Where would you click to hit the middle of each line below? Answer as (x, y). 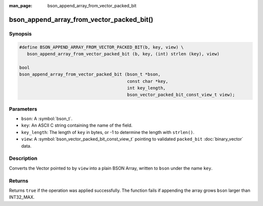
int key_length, (146, 88)
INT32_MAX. (22, 197)
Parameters (23, 109)
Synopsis (20, 34)
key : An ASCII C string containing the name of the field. (77, 125)
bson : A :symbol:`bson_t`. (47, 119)
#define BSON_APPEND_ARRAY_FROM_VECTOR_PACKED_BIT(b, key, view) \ (102, 47)
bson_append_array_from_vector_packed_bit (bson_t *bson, (90, 75)
